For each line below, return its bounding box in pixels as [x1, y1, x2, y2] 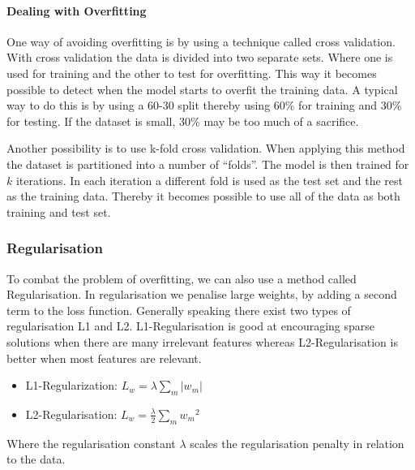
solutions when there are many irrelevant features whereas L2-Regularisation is [6, 333, 398, 350]
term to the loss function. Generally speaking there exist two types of [6, 301, 351, 318]
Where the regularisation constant [6, 434, 176, 451]
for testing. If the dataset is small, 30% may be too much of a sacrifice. [6, 112, 359, 129]
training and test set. [6, 203, 111, 220]
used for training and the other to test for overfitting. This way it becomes [6, 64, 377, 81]
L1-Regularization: [25, 377, 118, 394]
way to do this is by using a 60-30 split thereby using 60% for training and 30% [6, 97, 402, 114]
